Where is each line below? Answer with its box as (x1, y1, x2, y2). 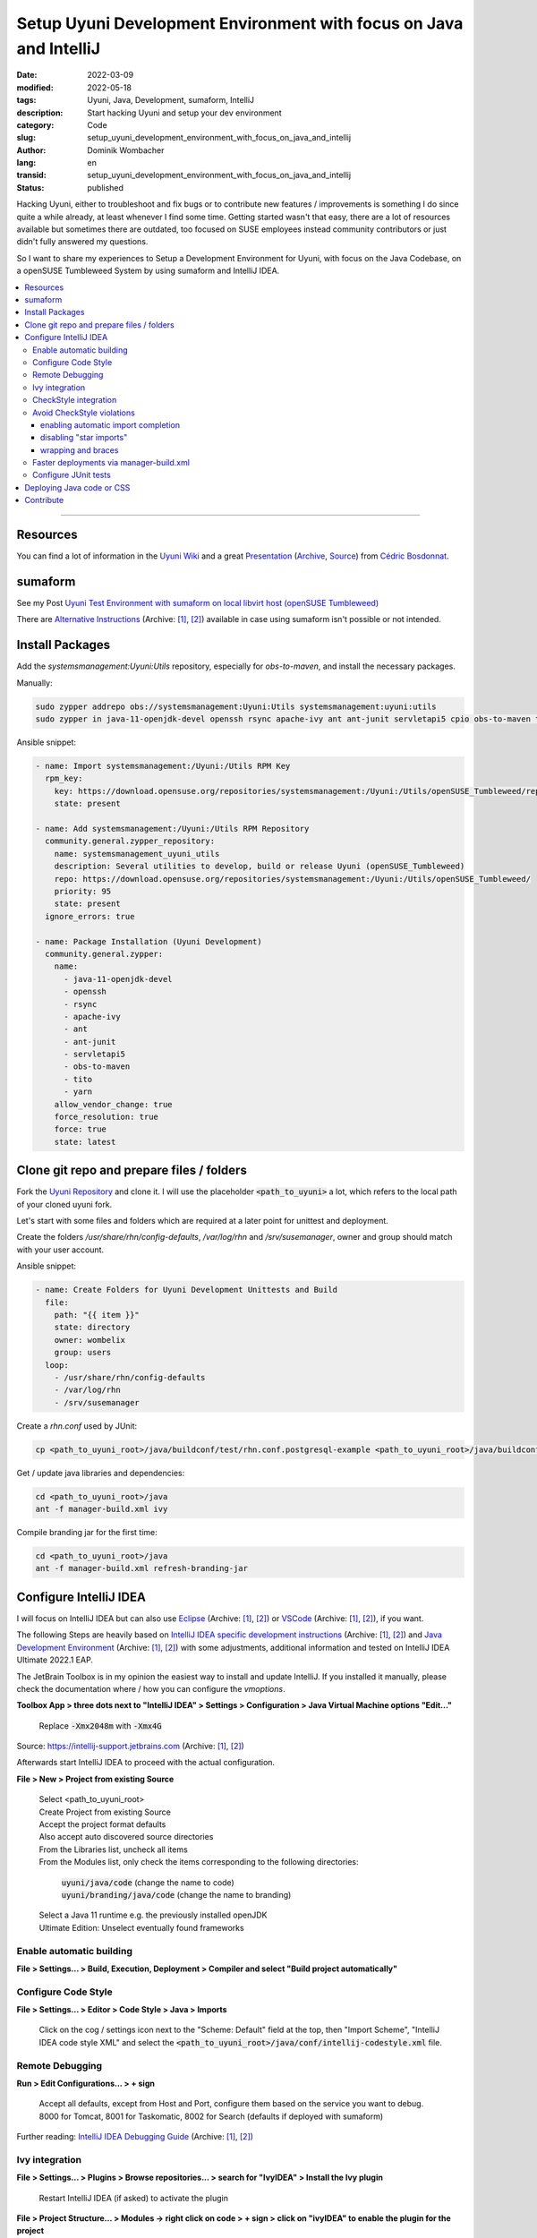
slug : (16, 132, 36, 143)
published (87, 182, 124, 192)
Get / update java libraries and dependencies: (16, 1467, 185, 1478)
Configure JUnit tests (32, 470, 111, 481)
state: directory (54, 1322, 131, 1333)
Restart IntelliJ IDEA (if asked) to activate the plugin (38, 2192, 228, 2203)
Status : (16, 182, 45, 192)
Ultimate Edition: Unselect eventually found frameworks (38, 1922, 245, 1933)
